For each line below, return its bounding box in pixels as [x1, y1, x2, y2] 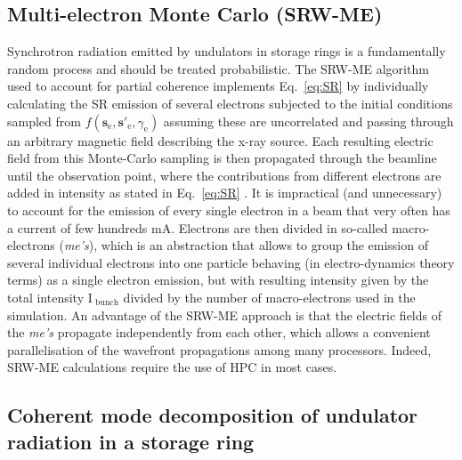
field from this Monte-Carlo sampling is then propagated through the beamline [7, 149, 437, 167]
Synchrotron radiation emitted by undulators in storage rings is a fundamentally [7, 42, 446, 61]
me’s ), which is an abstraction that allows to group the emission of [63, 236, 428, 254]
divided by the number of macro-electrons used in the [123, 287, 416, 306]
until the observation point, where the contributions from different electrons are [7, 165, 442, 184]
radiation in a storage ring [7, 427, 255, 455]
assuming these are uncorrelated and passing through [163, 111, 454, 130]
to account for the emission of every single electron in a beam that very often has [7, 200, 450, 219]
